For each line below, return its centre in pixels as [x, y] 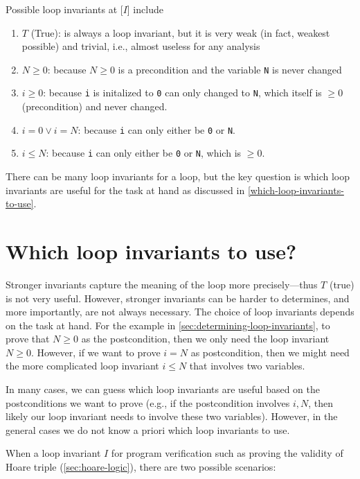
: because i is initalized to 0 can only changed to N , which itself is [182, 93]
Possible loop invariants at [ [64, 9]
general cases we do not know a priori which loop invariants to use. [148, 429]
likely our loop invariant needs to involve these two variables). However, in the [172, 416]
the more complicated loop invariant [82, 366]
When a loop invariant [53, 453]
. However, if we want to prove [96, 352]
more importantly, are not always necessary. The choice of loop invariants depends [180, 312]
